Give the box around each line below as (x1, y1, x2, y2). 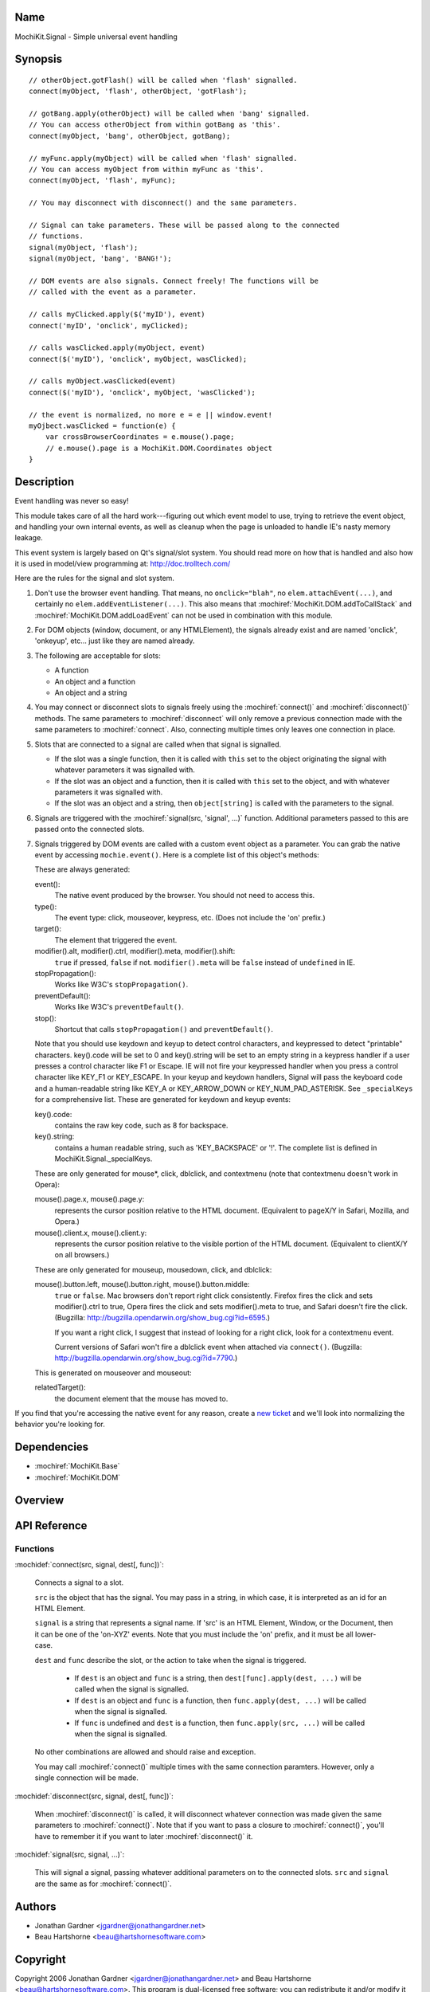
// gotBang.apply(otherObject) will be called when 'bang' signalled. (29, 109, 311, 119)
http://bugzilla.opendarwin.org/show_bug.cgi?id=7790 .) (54, 1353, 238, 1363)
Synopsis (14, 53, 63, 66)
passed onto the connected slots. (34, 825, 145, 834)
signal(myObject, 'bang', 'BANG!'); (29, 254, 172, 263)
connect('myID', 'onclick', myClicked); (29, 321, 189, 330)
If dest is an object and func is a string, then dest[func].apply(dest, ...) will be (74, 1673, 362, 1683)
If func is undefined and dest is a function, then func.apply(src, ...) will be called (74, 1718, 365, 1727)
